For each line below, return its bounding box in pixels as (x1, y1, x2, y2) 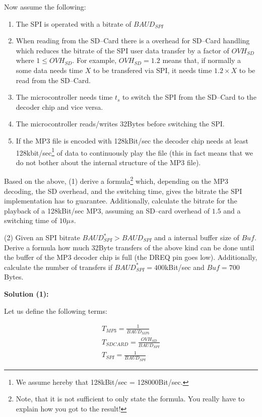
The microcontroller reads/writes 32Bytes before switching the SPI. (16, 118, 225, 129)
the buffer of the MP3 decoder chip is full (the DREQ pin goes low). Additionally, (4, 252, 257, 262)
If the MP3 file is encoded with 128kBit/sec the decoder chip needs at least (16, 135, 248, 146)
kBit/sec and (164, 261, 205, 272)
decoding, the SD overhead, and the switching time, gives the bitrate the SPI (4, 185, 242, 196)
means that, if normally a (162, 55, 241, 65)
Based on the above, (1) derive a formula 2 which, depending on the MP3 (4, 174, 229, 186)
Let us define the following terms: (4, 305, 107, 316)
